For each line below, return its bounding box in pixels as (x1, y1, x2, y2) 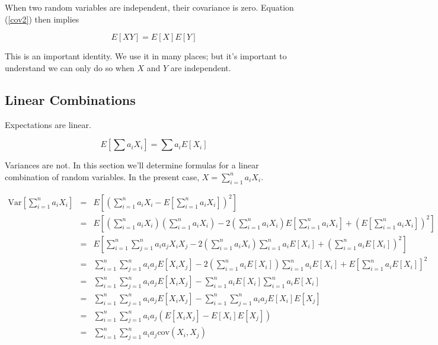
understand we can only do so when (5, 61, 135, 74)
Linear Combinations (5, 90, 136, 108)
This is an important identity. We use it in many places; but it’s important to (5, 50, 287, 62)
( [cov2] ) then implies (5, 12, 79, 25)
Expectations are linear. (5, 118, 91, 130)
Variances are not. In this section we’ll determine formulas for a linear (5, 159, 259, 171)
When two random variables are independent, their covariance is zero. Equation (5, 1, 294, 13)
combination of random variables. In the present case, (5, 170, 200, 183)
